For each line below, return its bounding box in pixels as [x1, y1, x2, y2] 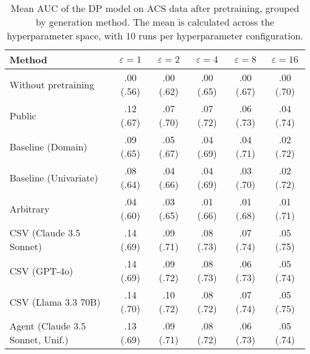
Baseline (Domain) [10, 139, 88, 153]
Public [10, 108, 36, 122]
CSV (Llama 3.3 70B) [10, 294, 101, 309]
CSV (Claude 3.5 [10, 226, 80, 239]
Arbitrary [10, 201, 49, 216]
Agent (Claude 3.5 [10, 319, 86, 333]
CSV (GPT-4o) [10, 263, 73, 278]
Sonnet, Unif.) [10, 333, 69, 346]
